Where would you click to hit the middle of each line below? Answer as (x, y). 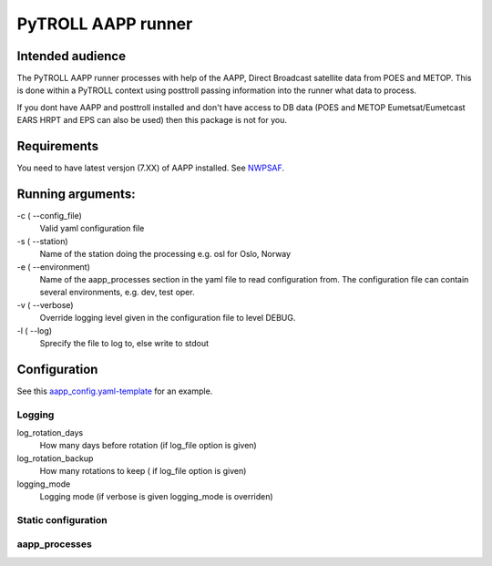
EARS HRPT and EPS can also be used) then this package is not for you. (152, 120)
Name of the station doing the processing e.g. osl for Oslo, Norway (165, 254)
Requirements (58, 146)
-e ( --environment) (54, 267)
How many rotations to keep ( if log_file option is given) (143, 471)
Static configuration (62, 520)
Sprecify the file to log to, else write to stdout (124, 343)
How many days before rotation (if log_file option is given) (148, 446)
